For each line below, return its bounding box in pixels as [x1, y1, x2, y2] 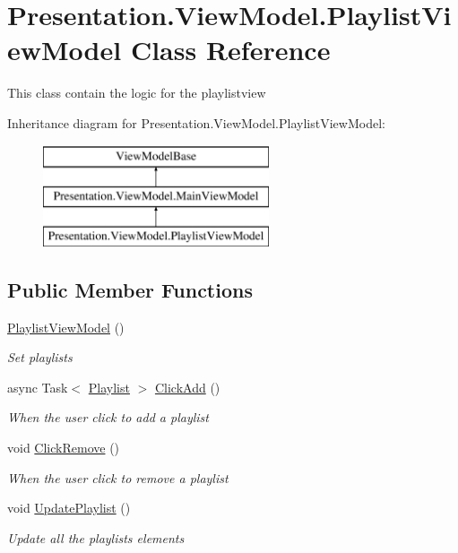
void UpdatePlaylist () [7, 498, 131, 517]
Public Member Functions [7, 275, 253, 303]
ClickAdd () [154, 377, 220, 396]
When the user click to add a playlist [7, 408, 209, 427]
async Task [7, 377, 68, 396]
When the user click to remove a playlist [7, 468, 229, 487]
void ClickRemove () [7, 438, 120, 457]
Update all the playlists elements [7, 528, 185, 547]
